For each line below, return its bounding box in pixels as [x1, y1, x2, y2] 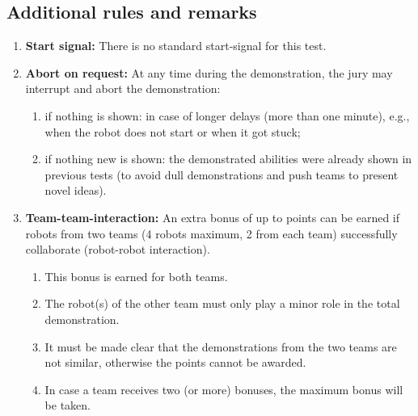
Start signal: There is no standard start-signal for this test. [25, 37, 327, 54]
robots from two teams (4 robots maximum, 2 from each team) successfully [25, 225, 398, 242]
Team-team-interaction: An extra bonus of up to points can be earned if [25, 208, 400, 225]
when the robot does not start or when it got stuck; [44, 123, 301, 140]
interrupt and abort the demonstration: [25, 80, 221, 97]
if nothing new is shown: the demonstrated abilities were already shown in [44, 150, 412, 167]
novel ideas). [44, 182, 107, 199]
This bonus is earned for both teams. [44, 267, 228, 284]
